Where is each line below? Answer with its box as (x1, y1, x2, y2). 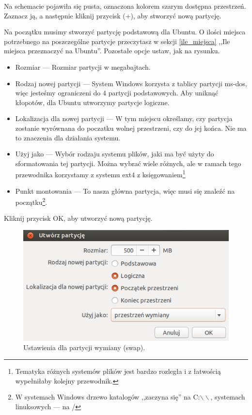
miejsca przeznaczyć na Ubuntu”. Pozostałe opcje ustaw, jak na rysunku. (4, 46, 220, 56)
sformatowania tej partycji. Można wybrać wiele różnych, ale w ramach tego (15, 158, 241, 168)
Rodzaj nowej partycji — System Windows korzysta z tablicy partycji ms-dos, (15, 78, 247, 88)
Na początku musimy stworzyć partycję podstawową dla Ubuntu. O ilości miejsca (4, 27, 246, 37)
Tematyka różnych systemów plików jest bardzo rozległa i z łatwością (15, 366, 221, 376)
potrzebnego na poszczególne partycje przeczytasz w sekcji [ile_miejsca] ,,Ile (4, 36, 230, 46)
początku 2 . (15, 196, 47, 207)
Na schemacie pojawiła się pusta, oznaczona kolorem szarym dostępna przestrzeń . (4, 1, 246, 11)
